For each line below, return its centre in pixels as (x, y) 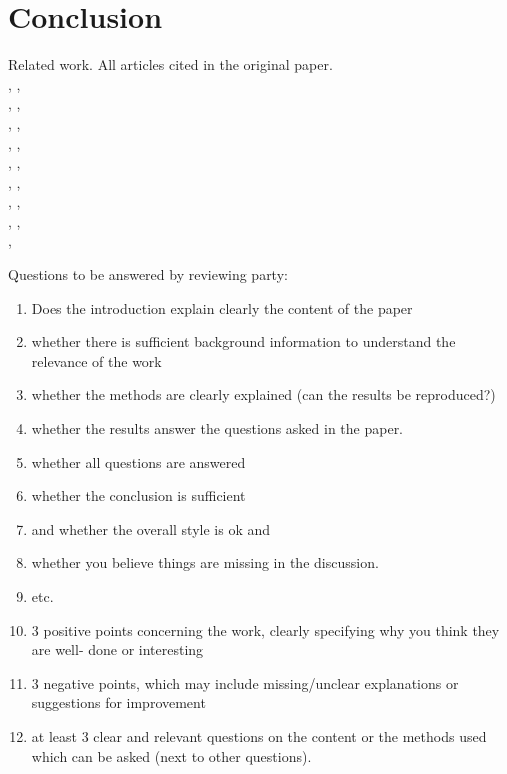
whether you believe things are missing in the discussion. (205, 562)
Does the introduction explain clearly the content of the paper (222, 307)
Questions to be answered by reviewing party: (148, 274)
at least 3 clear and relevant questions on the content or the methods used (259, 735)
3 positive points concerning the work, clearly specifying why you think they (265, 629)
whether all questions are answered (138, 461)
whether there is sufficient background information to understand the (243, 341)
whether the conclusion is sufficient (138, 495)
